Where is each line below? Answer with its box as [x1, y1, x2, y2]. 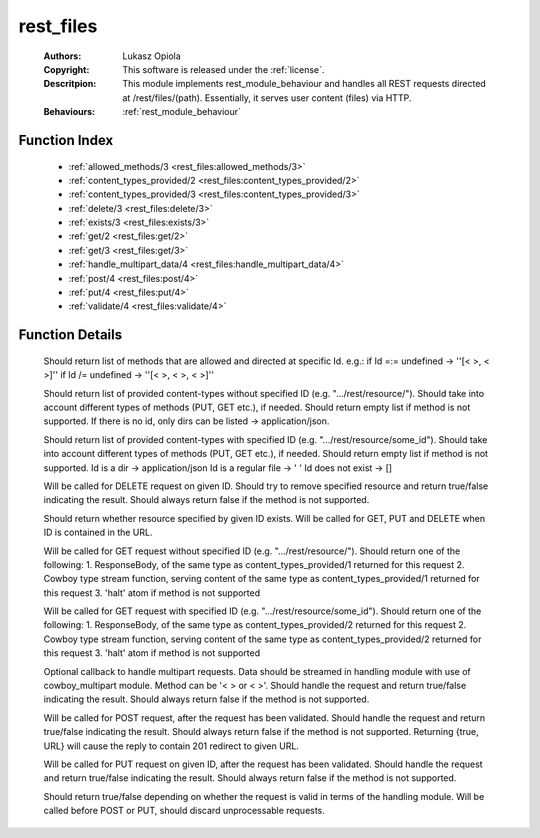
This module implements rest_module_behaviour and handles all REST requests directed [122, 78, 487, 90]
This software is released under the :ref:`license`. [122, 63, 325, 75]
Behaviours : [43, 106, 95, 118]
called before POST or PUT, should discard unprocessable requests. [43, 805, 325, 817]
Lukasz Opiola [122, 50, 182, 62]
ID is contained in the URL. [43, 526, 153, 539]
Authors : [43, 50, 82, 62]
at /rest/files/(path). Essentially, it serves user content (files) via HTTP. [122, 91, 412, 104]
